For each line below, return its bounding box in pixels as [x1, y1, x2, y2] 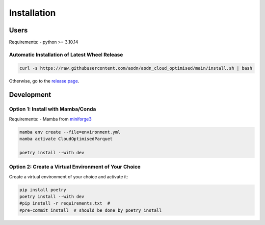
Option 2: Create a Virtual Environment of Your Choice [9, 164, 141, 170]
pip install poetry [19, 187, 66, 193]
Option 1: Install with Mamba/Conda [9, 106, 96, 112]
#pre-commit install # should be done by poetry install [19, 207, 162, 213]
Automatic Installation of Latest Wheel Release [9, 51, 123, 58]
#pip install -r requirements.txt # [19, 200, 110, 206]
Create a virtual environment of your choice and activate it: [9, 173, 128, 179]
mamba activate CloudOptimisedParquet [19, 136, 113, 142]
